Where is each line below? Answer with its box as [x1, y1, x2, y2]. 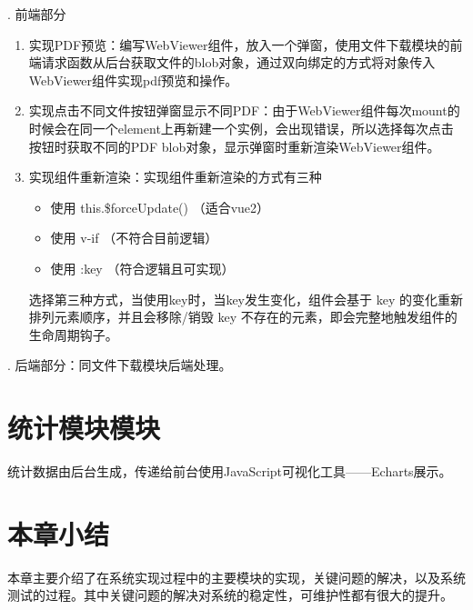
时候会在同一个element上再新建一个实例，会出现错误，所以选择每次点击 [28, 118, 454, 137]
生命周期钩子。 [28, 325, 118, 344]
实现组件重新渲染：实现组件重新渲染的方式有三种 [28, 167, 322, 186]
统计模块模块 [7, 409, 161, 446]
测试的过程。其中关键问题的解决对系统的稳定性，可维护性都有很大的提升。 [7, 585, 453, 605]
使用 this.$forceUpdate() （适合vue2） [50, 197, 270, 216]
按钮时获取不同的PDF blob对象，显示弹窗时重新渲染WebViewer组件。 [28, 136, 440, 155]
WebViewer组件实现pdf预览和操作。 [28, 70, 238, 89]
